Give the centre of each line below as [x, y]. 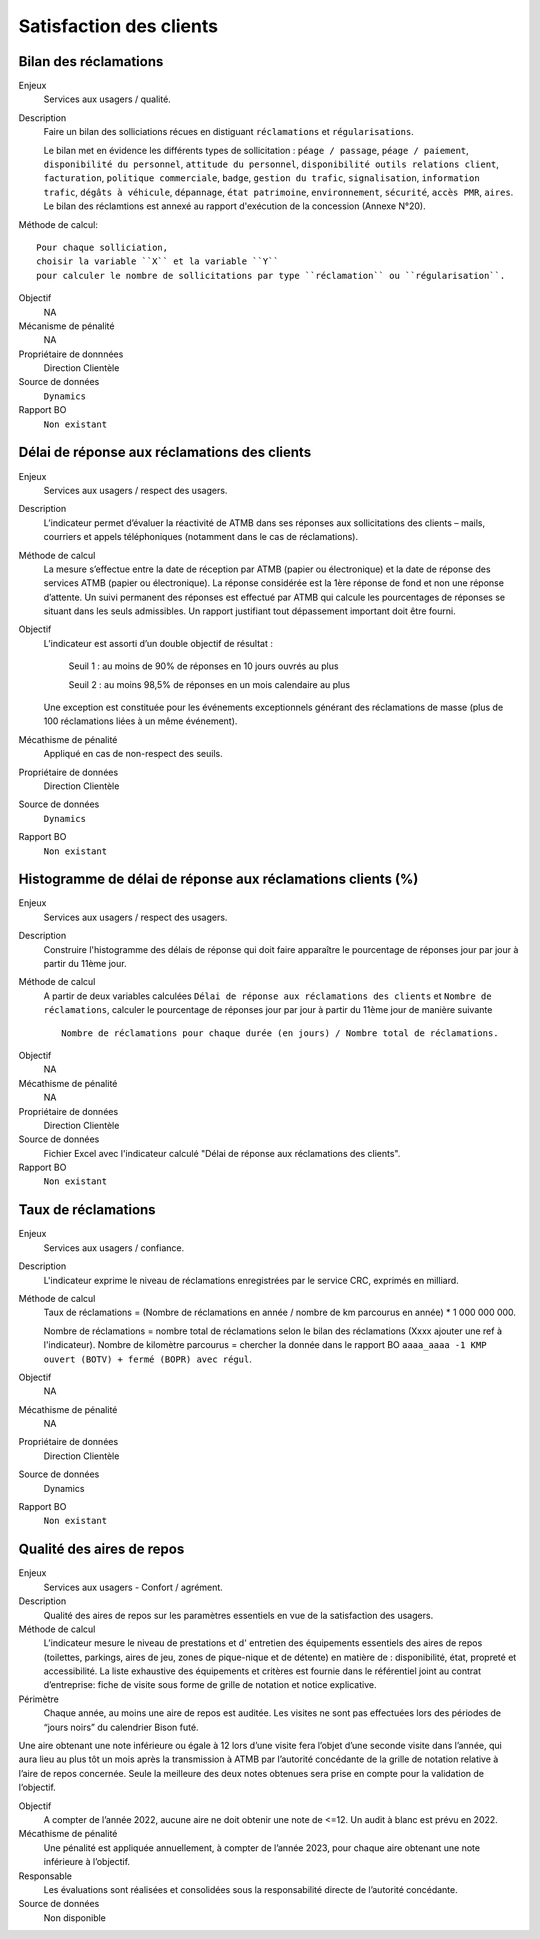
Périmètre [39, 1699]
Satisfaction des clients [118, 26]
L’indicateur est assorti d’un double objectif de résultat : [158, 643]
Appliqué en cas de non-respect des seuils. [133, 754]
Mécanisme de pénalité [66, 326]
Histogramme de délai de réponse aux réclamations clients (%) [218, 879]
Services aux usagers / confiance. [114, 1247]
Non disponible [75, 1917]
